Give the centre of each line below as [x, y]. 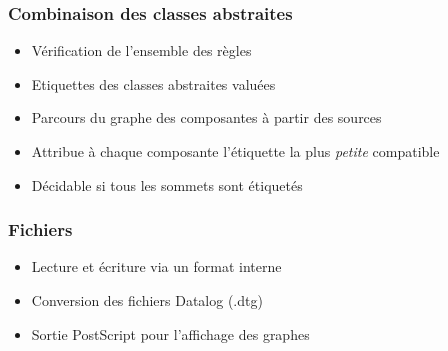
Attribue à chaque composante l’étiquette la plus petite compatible [235, 151]
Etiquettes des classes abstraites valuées [153, 83]
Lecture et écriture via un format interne [156, 266]
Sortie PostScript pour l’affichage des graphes [170, 333]
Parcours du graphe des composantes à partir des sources [206, 117]
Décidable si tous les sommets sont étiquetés [167, 184]
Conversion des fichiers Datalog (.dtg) [147, 300]
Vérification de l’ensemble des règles [141, 50]
